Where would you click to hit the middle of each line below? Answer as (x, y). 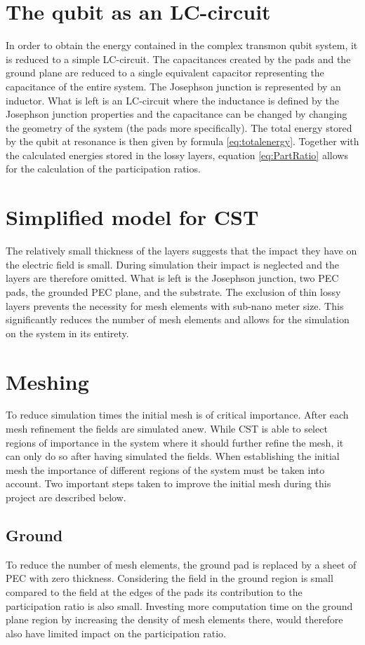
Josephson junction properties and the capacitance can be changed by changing (177, 114)
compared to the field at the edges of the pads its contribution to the (154, 592)
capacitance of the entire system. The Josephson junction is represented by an (173, 86)
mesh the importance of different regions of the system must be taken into (165, 469)
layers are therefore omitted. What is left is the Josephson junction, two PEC (172, 278)
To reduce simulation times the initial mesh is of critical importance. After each (177, 415)
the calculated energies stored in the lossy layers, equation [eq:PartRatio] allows (177, 155)
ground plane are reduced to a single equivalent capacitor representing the (165, 73)
